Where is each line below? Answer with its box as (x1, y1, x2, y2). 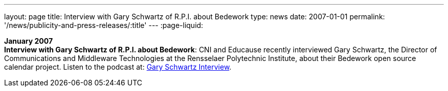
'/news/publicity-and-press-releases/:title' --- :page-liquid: (4, 21, 204, 29)
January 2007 (4, 37, 53, 45)
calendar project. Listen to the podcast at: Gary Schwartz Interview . (4, 63, 232, 71)
